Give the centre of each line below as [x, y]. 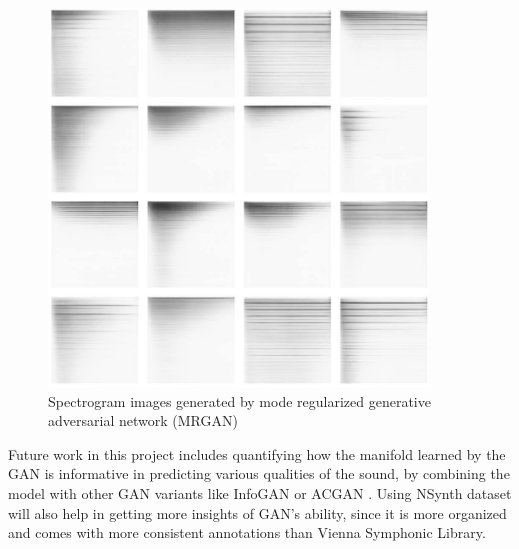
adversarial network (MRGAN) [143, 420]
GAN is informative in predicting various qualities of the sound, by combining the [259, 473]
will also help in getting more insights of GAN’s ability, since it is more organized [257, 512]
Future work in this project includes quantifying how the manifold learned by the [257, 453]
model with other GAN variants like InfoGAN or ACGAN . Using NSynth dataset [260, 493]
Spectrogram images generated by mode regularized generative [239, 400]
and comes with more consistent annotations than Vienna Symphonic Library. [247, 532]
